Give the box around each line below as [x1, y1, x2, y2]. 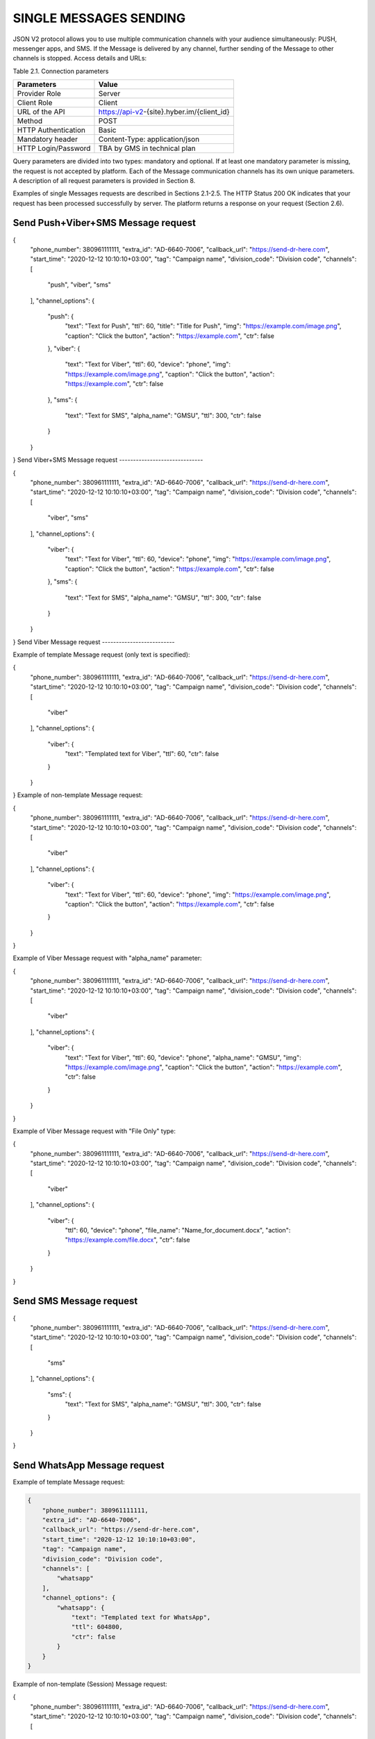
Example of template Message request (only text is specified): [12, 650, 190, 659]
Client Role [17, 98, 53, 108]
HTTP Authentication [17, 125, 86, 135]
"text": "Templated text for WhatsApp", [71, 1614, 211, 1621]
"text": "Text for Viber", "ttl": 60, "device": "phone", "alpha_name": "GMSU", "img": [65, 1053, 301, 1061]
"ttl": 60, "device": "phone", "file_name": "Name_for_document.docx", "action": [65, 1226, 291, 1235]
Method [17, 116, 43, 126]
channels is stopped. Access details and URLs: [12, 54, 147, 63]
